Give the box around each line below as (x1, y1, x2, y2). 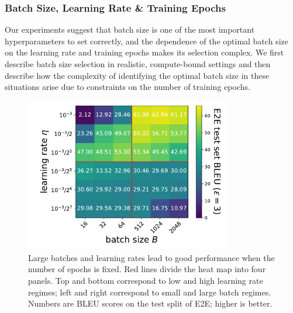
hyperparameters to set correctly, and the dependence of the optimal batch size (5, 34, 288, 47)
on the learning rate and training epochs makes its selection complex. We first (5, 46, 284, 58)
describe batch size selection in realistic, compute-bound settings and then (5, 58, 271, 69)
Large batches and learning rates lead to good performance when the (28, 251, 275, 263)
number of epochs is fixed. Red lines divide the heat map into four (28, 263, 266, 275)
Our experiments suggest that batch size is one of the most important (5, 23, 255, 36)
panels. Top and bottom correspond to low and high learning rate (28, 274, 263, 286)
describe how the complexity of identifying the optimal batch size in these (5, 69, 270, 81)
